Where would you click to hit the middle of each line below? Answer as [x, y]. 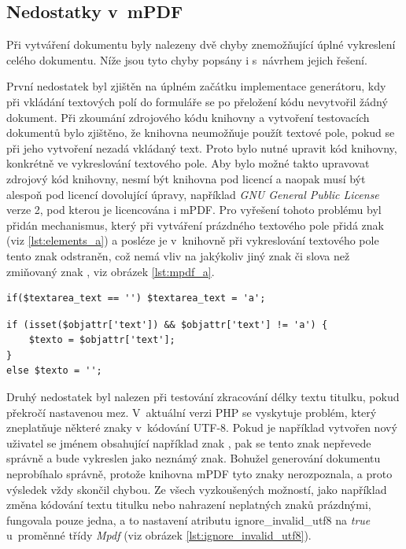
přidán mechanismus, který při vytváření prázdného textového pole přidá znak [195, 225]
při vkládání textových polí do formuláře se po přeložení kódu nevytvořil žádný [197, 101]
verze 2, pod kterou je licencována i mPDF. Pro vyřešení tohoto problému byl [194, 210]
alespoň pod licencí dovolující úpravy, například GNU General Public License [193, 194]
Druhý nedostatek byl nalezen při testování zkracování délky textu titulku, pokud [203, 397]
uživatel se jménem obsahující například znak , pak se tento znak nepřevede [189, 442]
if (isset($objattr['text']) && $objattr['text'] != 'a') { [167, 324]
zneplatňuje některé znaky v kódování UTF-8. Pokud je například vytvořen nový [202, 427]
